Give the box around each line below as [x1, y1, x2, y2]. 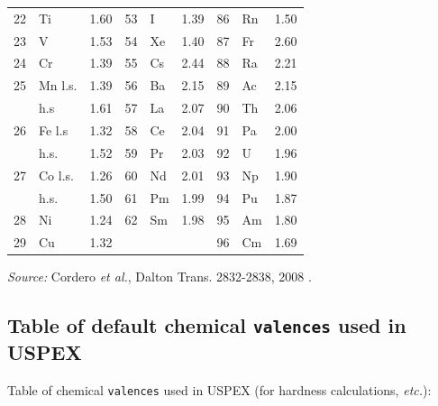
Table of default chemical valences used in [7, 311, 406, 339]
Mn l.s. [39, 76, 78, 95]
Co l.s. [39, 165, 74, 184]
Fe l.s [39, 120, 68, 139]
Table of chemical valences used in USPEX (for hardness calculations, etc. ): [7, 381, 432, 400]
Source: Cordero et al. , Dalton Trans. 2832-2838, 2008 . [7, 267, 312, 286]
